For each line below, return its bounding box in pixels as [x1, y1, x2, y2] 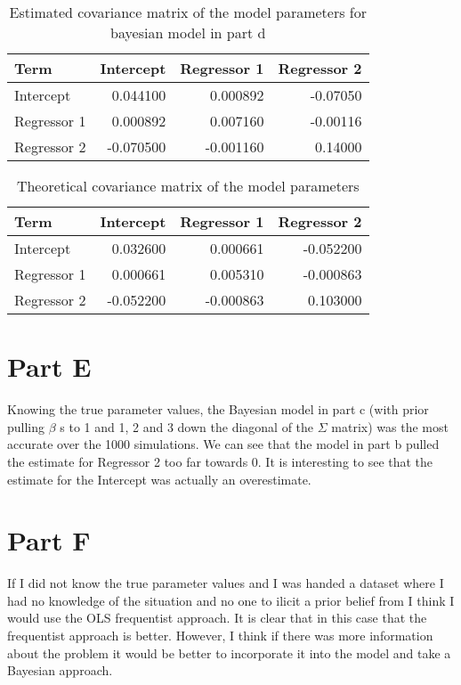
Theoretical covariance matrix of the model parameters [16, 175, 360, 196]
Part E [7, 348, 92, 385]
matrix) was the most [331, 417, 449, 436]
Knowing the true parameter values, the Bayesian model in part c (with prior [7, 400, 429, 419]
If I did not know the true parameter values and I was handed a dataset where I [7, 574, 444, 592]
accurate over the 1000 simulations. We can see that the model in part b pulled [7, 435, 440, 453]
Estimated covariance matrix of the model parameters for [9, 2, 368, 22]
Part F [7, 522, 91, 559]
